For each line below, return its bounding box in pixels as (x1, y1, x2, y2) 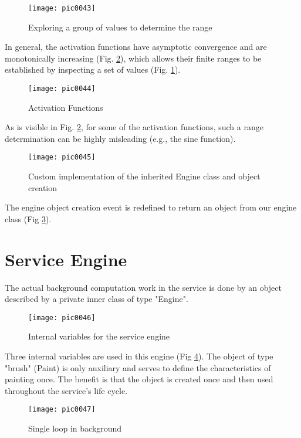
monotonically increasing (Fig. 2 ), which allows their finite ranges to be (5, 52, 262, 64)
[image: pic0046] (28, 313, 96, 322)
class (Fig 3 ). (5, 212, 52, 225)
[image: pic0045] (28, 153, 96, 162)
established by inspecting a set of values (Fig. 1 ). (5, 63, 181, 76)
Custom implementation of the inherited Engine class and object (28, 170, 261, 182)
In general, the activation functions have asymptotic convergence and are (5, 40, 267, 53)
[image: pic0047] (28, 405, 96, 414)
